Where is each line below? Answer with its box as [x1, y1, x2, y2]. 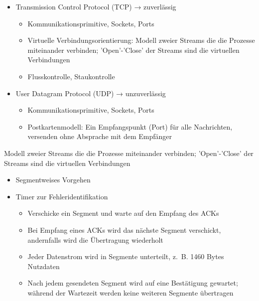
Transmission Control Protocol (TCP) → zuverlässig [15, 1, 176, 11]
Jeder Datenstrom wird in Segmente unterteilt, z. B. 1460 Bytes [27, 251, 224, 262]
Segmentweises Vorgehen [15, 174, 91, 185]
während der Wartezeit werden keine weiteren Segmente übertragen [27, 287, 234, 298]
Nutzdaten [27, 261, 60, 271]
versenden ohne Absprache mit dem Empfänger [27, 131, 172, 142]
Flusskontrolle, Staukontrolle [27, 71, 115, 81]
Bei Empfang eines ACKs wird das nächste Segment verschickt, [27, 224, 221, 235]
